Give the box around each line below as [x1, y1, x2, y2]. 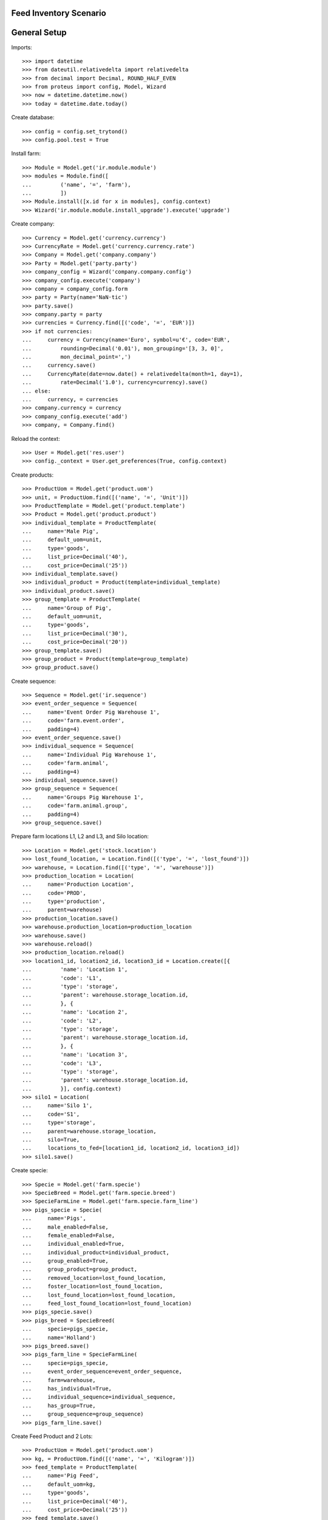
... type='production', [22, 898, 106, 905]
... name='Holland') [22, 1334, 96, 1341]
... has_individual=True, [22, 1385, 112, 1392]
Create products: [11, 471, 54, 478]
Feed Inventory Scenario [11, 8, 106, 18]
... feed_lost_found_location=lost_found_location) [22, 1300, 192, 1307]
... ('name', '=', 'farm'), [22, 181, 131, 188]
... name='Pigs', [22, 1215, 86, 1222]
